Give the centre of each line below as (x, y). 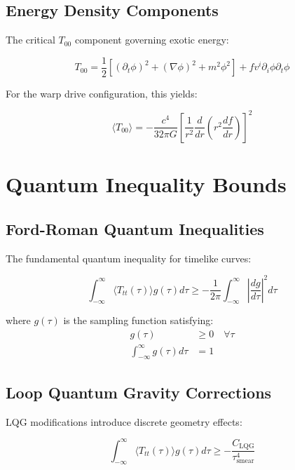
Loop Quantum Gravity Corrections (139, 392)
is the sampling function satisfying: (138, 320)
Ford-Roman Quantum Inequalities (135, 228)
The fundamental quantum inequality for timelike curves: (129, 258)
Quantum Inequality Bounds (146, 184)
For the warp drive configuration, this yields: (102, 93)
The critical (30, 40)
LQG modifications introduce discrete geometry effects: (124, 421)
